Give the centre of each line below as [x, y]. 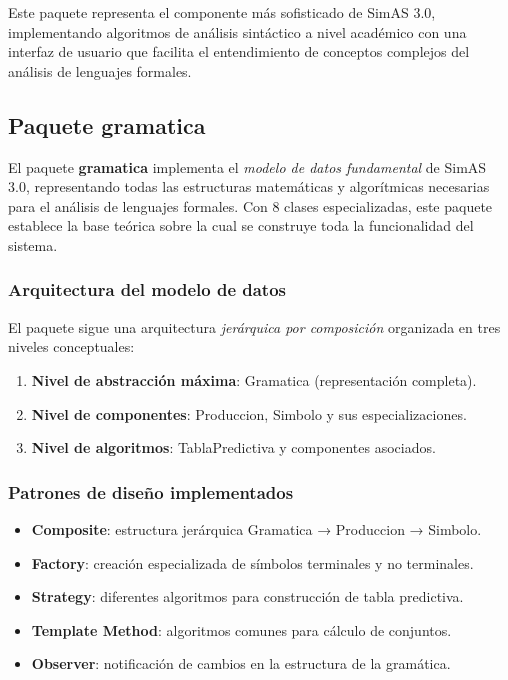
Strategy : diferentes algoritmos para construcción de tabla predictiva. [247, 596]
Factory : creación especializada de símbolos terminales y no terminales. [252, 562]
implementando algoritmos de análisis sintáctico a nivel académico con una [237, 31]
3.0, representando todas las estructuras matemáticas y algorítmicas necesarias [249, 186]
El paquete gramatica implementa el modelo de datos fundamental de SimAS [247, 166]
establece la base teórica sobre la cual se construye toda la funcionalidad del [241, 225]
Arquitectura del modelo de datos [147, 289]
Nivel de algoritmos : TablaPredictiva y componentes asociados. [233, 447]
